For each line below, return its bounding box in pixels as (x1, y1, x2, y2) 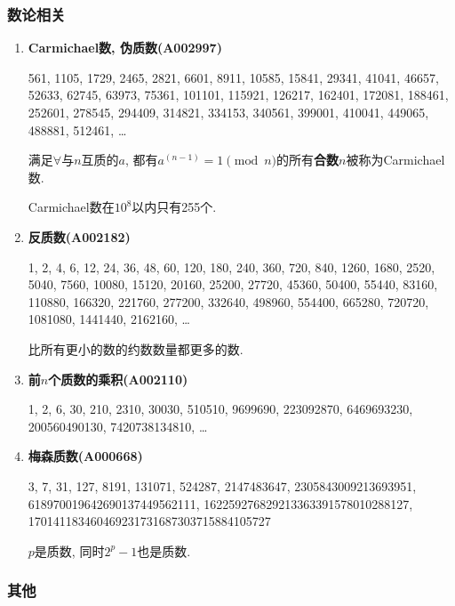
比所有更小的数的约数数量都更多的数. (28, 339, 243, 358)
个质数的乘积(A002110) (48, 369, 188, 388)
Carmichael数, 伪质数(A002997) (28, 38, 222, 57)
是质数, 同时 (34, 541, 105, 560)
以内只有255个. (132, 198, 217, 216)
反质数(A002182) (28, 227, 131, 246)
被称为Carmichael (346, 150, 445, 169)
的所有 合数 (276, 150, 339, 169)
